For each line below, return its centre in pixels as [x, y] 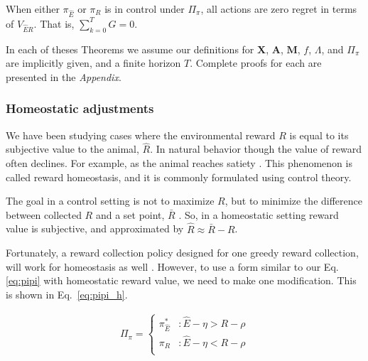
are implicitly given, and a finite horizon [93, 63]
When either [33, 9]
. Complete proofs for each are [256, 63]
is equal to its [319, 135]
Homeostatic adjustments [80, 108]
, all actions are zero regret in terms [279, 9]
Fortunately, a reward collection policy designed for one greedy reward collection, [182, 253]
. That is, [54, 23]
